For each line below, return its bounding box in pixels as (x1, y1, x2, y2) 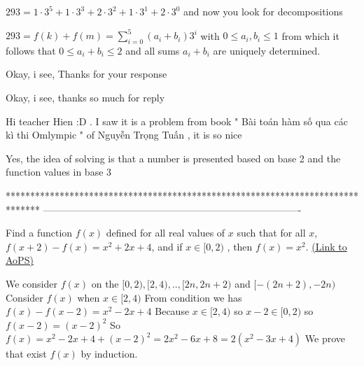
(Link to (311, 239, 347, 253)
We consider (6, 276, 58, 291)
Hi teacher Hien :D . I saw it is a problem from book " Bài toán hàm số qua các (6, 113, 348, 128)
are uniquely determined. (213, 43, 321, 57)
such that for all (237, 225, 306, 240)
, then (227, 239, 253, 253)
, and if (151, 239, 183, 253)
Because (155, 304, 190, 318)
